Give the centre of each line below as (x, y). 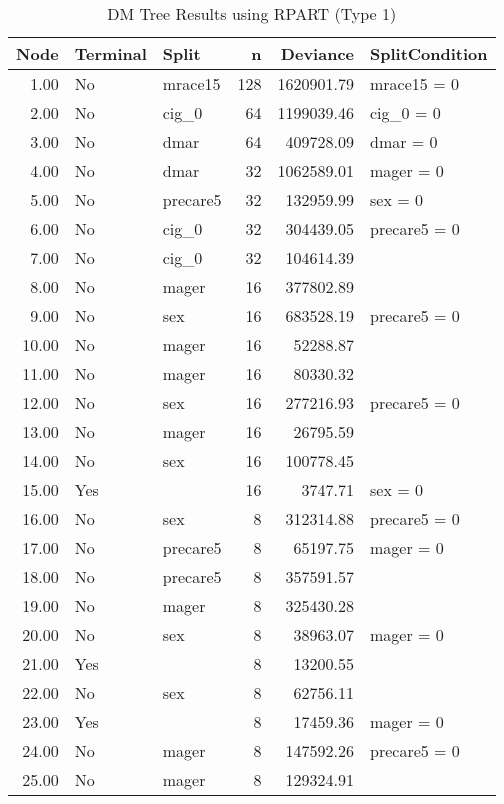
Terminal (110, 53)
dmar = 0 (404, 141)
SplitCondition (429, 53)
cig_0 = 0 (405, 112)
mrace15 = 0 (414, 83)
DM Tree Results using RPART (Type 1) (252, 13)
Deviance (317, 53)
